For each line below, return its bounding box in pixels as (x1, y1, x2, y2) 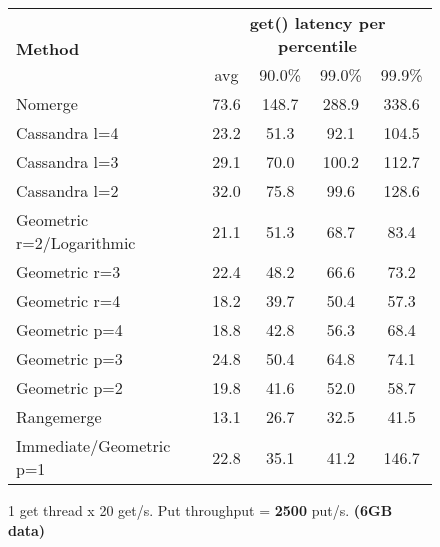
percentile (278, 34, 357, 57)
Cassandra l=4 (16, 121, 119, 144)
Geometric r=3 (16, 260, 121, 283)
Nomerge (16, 92, 78, 115)
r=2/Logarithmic (16, 231, 136, 254)
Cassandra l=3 (16, 150, 119, 173)
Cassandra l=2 (16, 179, 119, 202)
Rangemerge (16, 405, 102, 428)
